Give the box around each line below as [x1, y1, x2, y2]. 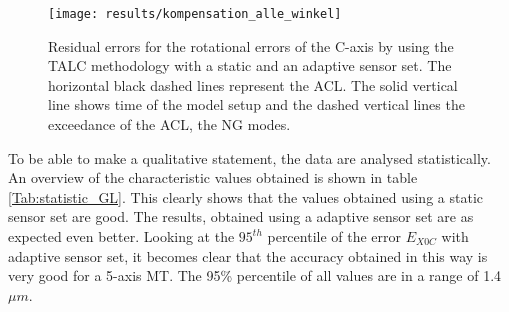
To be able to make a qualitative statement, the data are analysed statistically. [8, 147, 491, 168]
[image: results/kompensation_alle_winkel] [48, 7, 342, 21]
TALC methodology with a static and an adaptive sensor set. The [48, 55, 452, 76]
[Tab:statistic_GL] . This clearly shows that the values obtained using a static [8, 186, 483, 207]
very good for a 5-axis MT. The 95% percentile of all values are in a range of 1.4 [8, 265, 502, 286]
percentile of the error [267, 226, 402, 246]
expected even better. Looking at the [8, 226, 235, 246]
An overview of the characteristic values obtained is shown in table [8, 167, 418, 188]
